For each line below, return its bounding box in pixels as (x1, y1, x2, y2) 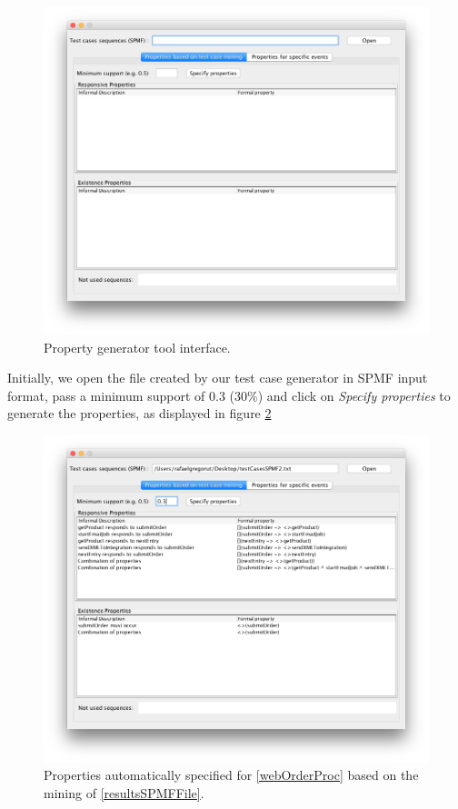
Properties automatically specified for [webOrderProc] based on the (44, 765, 419, 784)
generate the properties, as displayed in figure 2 (7, 404, 272, 423)
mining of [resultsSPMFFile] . (44, 784, 204, 803)
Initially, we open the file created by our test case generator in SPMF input (7, 368, 428, 387)
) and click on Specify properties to (257, 385, 451, 404)
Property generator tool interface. (44, 337, 231, 356)
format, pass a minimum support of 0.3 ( (7, 385, 234, 404)
